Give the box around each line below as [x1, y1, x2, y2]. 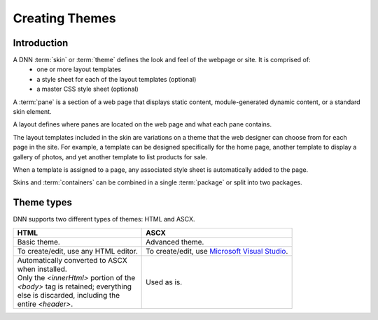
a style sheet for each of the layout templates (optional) [36, 75, 197, 83]
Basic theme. [17, 237, 61, 247]
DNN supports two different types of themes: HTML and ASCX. [13, 215, 195, 224]
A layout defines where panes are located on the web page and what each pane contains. [13, 120, 272, 129]
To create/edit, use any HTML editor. [17, 246, 138, 256]
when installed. [17, 264, 68, 274]
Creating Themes [13, 10, 116, 26]
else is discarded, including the [17, 290, 120, 300]
